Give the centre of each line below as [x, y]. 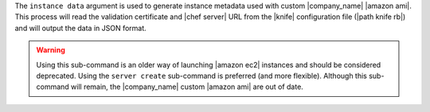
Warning [51, 50]
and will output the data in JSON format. [80, 28]
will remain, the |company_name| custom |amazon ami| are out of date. [187, 87]
